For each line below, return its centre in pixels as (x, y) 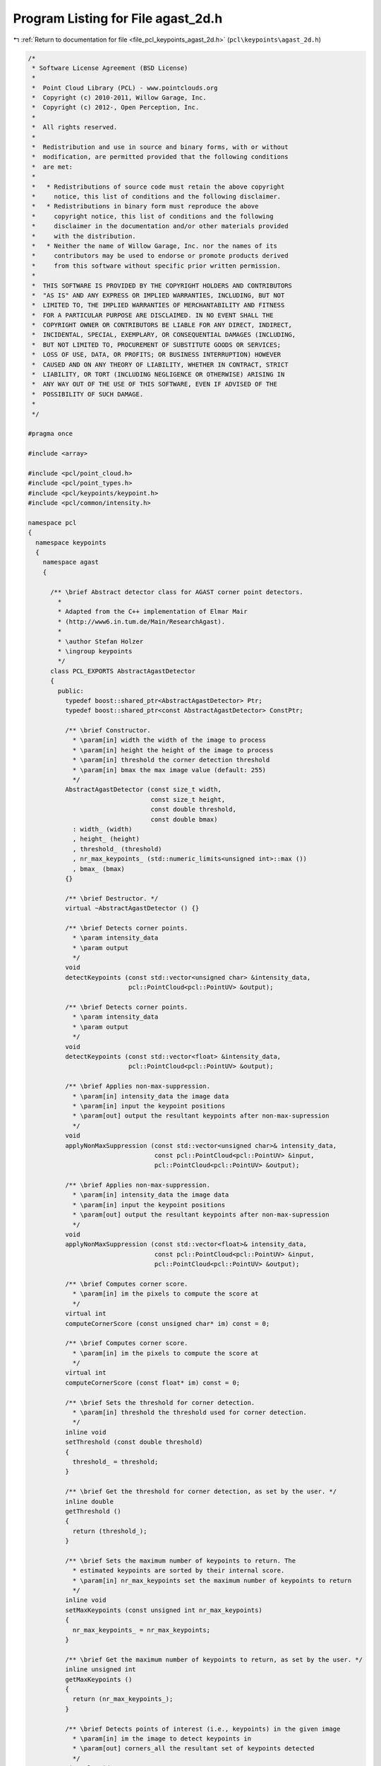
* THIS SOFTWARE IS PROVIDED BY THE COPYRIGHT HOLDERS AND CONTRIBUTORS (162, 285)
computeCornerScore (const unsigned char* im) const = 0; (167, 1323)
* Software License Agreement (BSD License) (110, 68)
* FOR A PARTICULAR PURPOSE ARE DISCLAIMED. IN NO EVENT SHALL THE (153, 315)
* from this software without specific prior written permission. (157, 266)
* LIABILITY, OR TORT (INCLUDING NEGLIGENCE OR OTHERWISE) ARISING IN (158, 375)
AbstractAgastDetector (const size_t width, (143, 790)
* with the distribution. (84, 236)
